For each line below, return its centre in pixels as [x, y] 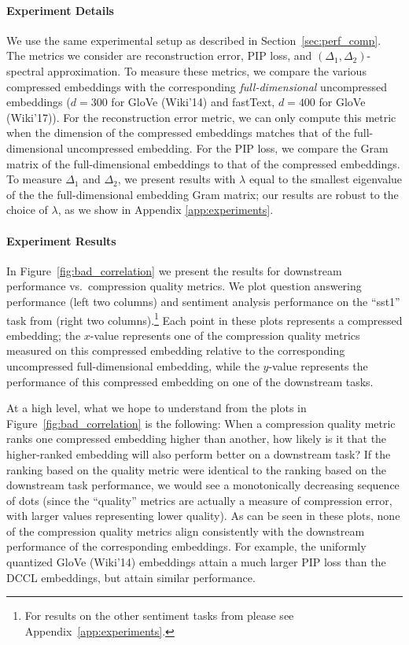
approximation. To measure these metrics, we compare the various [207, 70]
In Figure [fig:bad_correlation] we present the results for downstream [174, 270]
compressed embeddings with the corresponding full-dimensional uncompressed [197, 86]
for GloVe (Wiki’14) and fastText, [193, 102]
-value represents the [318, 365]
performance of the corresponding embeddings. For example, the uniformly [186, 546]
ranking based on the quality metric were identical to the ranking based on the [196, 469]
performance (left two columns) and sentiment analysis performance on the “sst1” [203, 301]
